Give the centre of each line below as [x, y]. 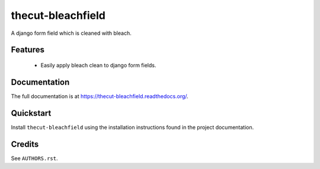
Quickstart [31, 113]
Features [28, 50]
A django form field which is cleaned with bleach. [71, 33]
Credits [25, 144]
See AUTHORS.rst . [35, 158]
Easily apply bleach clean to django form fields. [98, 65]
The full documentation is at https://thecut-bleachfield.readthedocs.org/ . [100, 96]
